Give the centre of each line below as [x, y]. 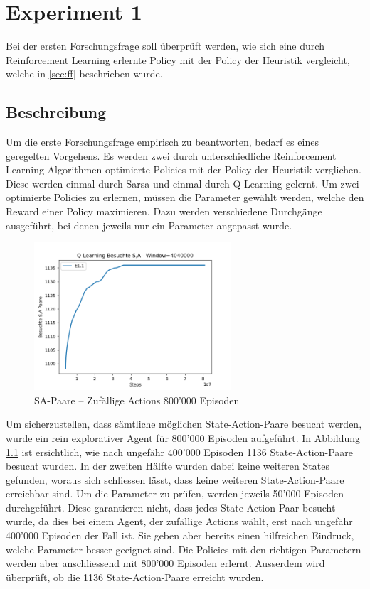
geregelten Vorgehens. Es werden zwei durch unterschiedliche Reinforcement [171, 155]
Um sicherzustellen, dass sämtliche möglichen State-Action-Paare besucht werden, [184, 424]
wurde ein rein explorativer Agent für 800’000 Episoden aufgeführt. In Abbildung [183, 437]
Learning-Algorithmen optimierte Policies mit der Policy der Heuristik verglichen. [184, 169]
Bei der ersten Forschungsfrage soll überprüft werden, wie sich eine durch [165, 46]
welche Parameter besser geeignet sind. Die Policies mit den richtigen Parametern [184, 549]
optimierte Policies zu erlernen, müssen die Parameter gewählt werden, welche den [185, 197]
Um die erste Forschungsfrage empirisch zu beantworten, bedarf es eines [162, 142]
